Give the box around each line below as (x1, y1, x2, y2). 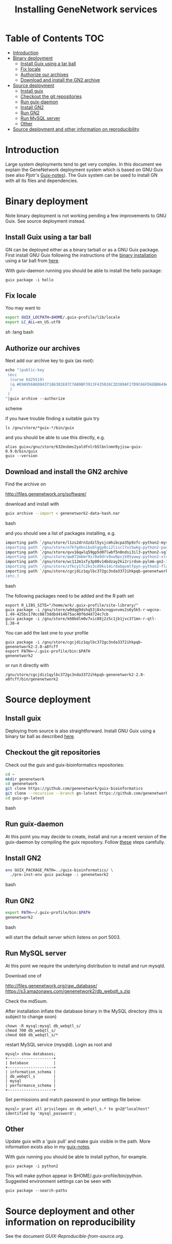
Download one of (5, 972, 42, 979)
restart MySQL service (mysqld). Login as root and (5, 1041, 112, 1048)
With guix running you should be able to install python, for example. (5, 1153, 148, 1160)
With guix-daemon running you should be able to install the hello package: (5, 267, 162, 274)
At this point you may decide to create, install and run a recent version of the (5, 833, 167, 839)
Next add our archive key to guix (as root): (5, 357, 95, 364)
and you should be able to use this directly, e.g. (5, 435, 105, 441)
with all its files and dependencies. (5, 177, 78, 184)
